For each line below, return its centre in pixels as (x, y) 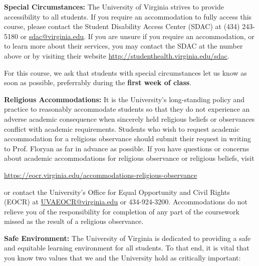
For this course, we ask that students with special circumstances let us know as (125, 72)
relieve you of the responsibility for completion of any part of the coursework (122, 211)
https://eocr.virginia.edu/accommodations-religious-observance (101, 175)
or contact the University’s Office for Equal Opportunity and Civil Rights (117, 192)
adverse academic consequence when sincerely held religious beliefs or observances (129, 118)
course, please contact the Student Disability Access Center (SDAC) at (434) (122, 26)
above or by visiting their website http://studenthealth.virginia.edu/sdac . (117, 55)
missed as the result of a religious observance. (74, 221)
